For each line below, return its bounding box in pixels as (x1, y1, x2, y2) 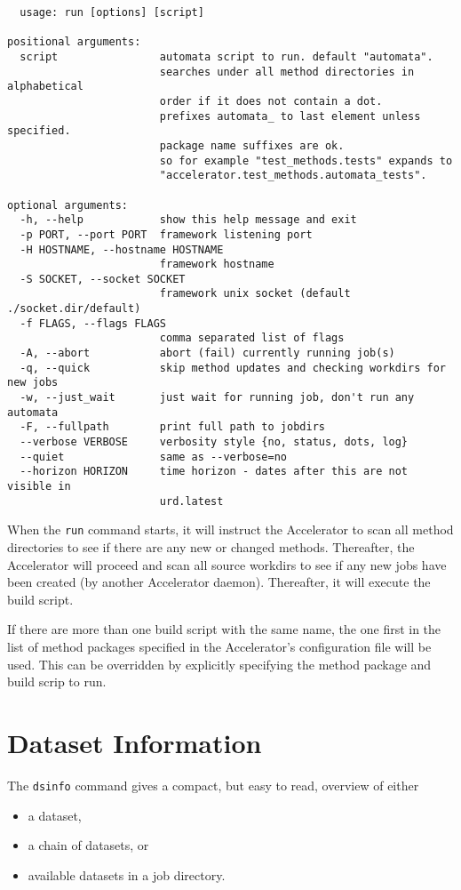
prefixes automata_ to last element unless (159, 109, 421, 123)
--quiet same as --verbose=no (20, 450, 287, 463)
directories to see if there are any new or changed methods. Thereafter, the (7, 537, 415, 556)
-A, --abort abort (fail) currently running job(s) (20, 347, 395, 360)
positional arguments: (7, 36, 141, 49)
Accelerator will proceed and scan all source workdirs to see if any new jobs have (7, 555, 447, 573)
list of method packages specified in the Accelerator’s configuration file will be (7, 637, 432, 655)
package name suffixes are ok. (159, 139, 345, 152)
